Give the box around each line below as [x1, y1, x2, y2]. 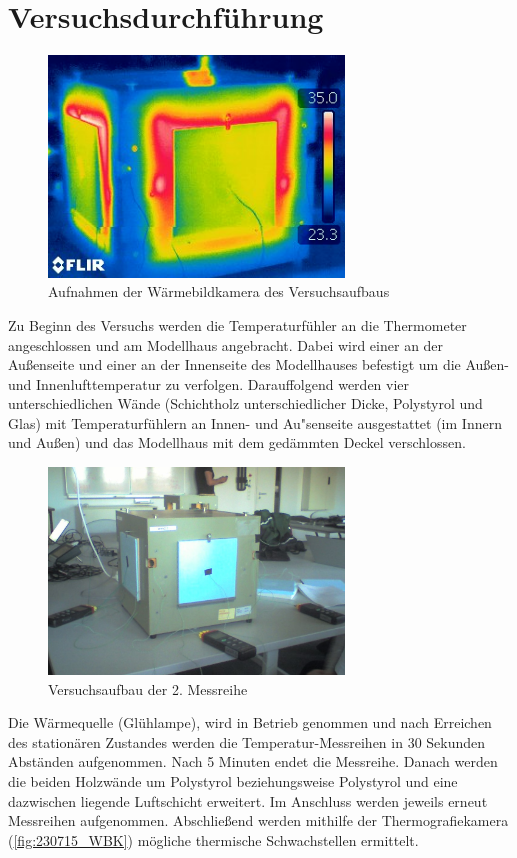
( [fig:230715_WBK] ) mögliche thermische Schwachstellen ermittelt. [8, 829, 419, 850]
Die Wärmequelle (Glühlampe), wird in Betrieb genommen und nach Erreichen [8, 712, 492, 733]
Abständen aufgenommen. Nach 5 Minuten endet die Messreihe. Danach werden [8, 751, 498, 772]
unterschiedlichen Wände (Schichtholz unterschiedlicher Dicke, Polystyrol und [8, 393, 483, 414]
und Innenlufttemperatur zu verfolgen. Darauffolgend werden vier [8, 373, 410, 394]
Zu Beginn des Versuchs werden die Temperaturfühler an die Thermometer [8, 314, 467, 335]
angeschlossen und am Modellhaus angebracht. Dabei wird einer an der [8, 334, 444, 355]
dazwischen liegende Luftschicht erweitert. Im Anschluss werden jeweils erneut [8, 790, 488, 811]
